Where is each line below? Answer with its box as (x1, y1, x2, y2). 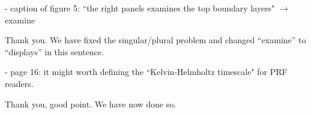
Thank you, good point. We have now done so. (5, 97, 177, 110)
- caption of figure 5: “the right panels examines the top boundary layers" (5, 2, 275, 14)
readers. (5, 77, 34, 89)
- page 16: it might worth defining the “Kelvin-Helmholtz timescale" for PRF (5, 65, 288, 78)
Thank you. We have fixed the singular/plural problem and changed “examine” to (5, 34, 306, 46)
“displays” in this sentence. (5, 45, 104, 58)
